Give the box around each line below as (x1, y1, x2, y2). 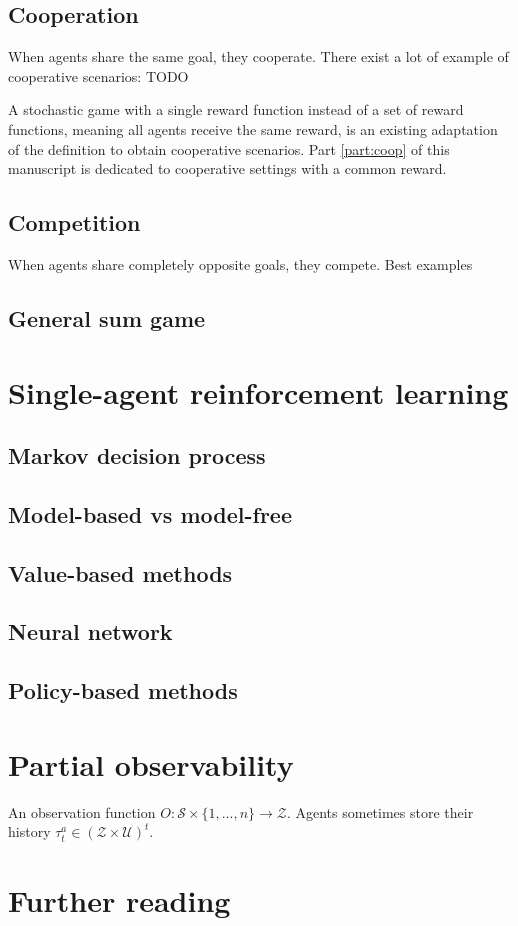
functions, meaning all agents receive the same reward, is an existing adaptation (8, 118, 498, 139)
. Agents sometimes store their (286, 801, 474, 822)
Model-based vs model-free (8, 498, 293, 529)
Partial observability (8, 743, 294, 784)
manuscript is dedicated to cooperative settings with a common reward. (8, 158, 447, 179)
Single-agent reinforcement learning (8, 371, 509, 412)
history (8, 821, 51, 842)
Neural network (8, 616, 173, 647)
